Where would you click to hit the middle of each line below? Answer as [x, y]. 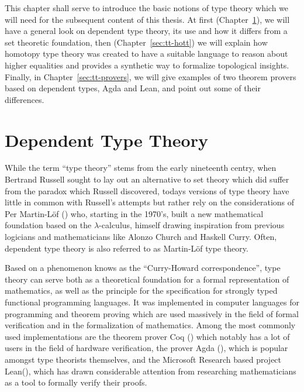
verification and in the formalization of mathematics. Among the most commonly [150, 325]
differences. [25, 99]
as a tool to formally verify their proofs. [76, 382]
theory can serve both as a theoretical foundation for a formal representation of [147, 279]
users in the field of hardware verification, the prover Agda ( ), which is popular [146, 348]
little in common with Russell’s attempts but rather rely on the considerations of [150, 202]
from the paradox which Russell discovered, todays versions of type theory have [147, 190]
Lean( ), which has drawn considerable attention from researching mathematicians [151, 371]
